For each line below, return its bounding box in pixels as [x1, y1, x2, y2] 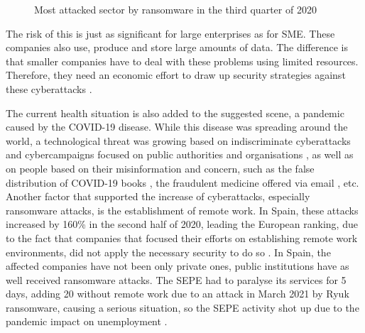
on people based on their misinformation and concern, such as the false [6, 160, 315, 175]
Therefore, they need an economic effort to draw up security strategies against [6, 67, 346, 82]
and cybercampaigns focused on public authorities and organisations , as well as [6, 147, 354, 162]
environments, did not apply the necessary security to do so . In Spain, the [6, 244, 331, 259]
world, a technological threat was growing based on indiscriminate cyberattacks [6, 133, 351, 148]
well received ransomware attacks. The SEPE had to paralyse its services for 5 [6, 272, 347, 287]
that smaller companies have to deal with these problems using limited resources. [6, 53, 359, 68]
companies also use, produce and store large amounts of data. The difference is [6, 40, 349, 55]
